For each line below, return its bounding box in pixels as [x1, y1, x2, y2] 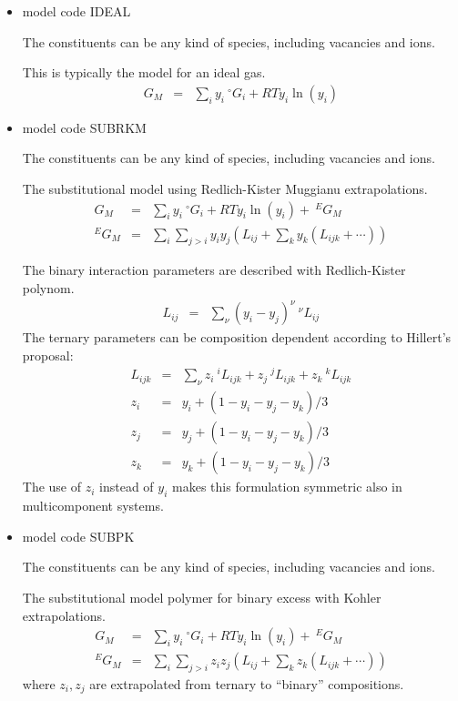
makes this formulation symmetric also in [172, 477, 402, 496]
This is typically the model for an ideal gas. [22, 63, 266, 82]
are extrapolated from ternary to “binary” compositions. [89, 674, 404, 693]
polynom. [22, 279, 75, 298]
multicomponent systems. [22, 496, 164, 515]
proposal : [22, 345, 74, 364]
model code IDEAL [22, 2, 131, 20]
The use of [22, 477, 82, 496]
